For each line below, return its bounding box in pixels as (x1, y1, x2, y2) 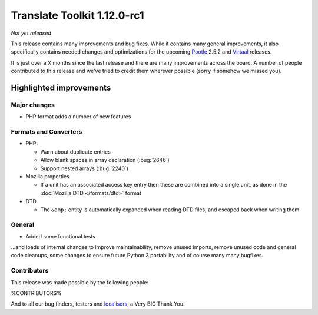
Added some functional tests (25, 233, 96, 240)
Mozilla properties (25, 173, 70, 180)
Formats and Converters (11, 128, 82, 136)
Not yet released (11, 29, 51, 37)
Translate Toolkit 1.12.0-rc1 (11, 9, 144, 22)
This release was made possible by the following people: (11, 278, 148, 286)
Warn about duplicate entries (40, 148, 111, 155)
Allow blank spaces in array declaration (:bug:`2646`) (40, 157, 170, 164)
